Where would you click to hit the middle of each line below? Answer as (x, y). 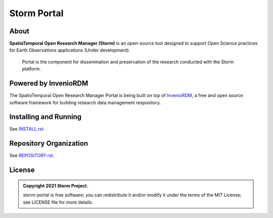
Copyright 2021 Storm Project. (56, 186)
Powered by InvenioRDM (49, 83)
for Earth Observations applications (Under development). (70, 50)
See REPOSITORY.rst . (32, 156)
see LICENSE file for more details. (58, 202)
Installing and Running (45, 117)
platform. (32, 69)
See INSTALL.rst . (27, 129)
